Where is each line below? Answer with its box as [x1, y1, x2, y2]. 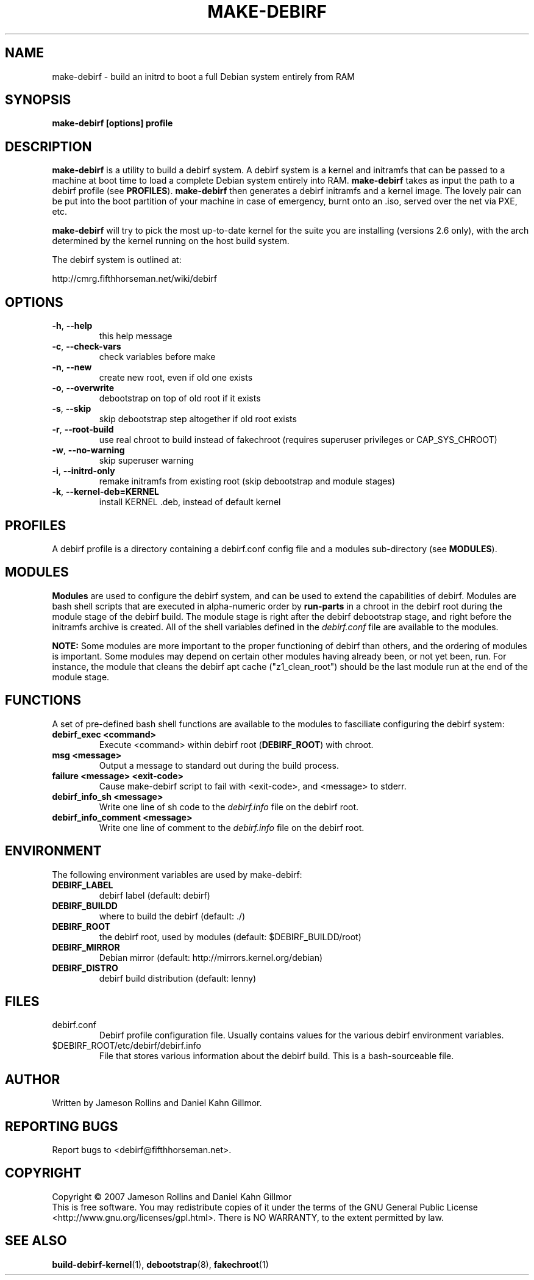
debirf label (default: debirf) [99, 890, 210, 901]
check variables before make [99, 351, 216, 362]
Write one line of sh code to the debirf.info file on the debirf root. [99, 801, 359, 812]
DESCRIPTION [5, 138, 92, 154]
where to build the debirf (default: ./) [99, 910, 246, 921]
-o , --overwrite [52, 383, 115, 394]
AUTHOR [5, 1071, 60, 1087]
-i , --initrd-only [52, 466, 115, 476]
